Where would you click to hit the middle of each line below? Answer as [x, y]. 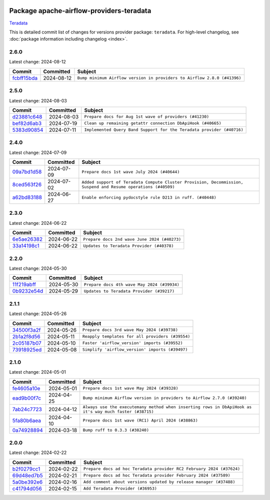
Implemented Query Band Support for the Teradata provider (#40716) [164, 130]
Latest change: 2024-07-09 [38, 152]
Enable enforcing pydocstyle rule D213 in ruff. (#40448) [149, 197]
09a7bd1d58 [27, 172]
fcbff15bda [25, 78]
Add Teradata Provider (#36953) [120, 489]
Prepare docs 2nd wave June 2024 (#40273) [132, 239]
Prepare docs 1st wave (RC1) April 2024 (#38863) [140, 420]
